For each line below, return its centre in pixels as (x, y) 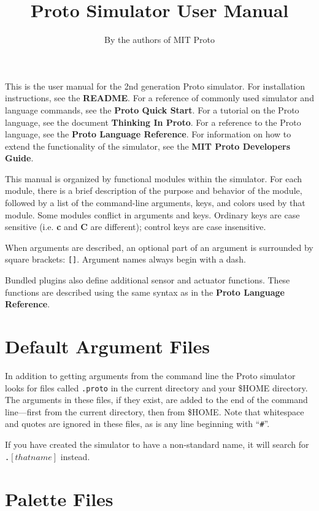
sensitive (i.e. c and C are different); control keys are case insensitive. (136, 227)
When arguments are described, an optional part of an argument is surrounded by (159, 247)
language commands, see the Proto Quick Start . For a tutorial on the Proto (152, 110)
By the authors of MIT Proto (159, 40)
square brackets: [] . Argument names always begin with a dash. (125, 259)
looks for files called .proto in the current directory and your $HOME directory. (156, 387)
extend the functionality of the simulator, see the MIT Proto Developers (148, 146)
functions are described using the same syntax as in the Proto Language (145, 292)
